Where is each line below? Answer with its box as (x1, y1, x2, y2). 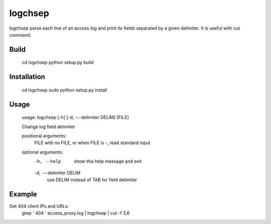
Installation (9, 73, 45, 81)
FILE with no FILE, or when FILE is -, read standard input (34, 140, 151, 146)
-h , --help (34, 159, 61, 164)
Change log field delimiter (22, 124, 75, 130)
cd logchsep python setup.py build (22, 59, 94, 65)
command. (9, 32, 32, 38)
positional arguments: (22, 133, 67, 139)
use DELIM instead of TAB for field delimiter (47, 176, 138, 183)
